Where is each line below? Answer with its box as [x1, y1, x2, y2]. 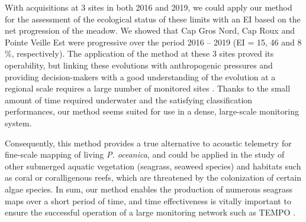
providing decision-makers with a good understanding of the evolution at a [5, 70, 276, 83]
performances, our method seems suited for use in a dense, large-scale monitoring [5, 105, 299, 117]
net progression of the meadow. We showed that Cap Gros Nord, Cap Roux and [5, 24, 295, 37]
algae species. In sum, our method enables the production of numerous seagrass [5, 182, 293, 195]
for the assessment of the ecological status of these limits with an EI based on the [5, 12, 301, 25]
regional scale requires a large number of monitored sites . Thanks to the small [5, 82, 291, 94]
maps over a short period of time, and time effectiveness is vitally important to [5, 194, 291, 207]
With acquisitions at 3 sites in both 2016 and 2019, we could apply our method [5, 1, 292, 13]
